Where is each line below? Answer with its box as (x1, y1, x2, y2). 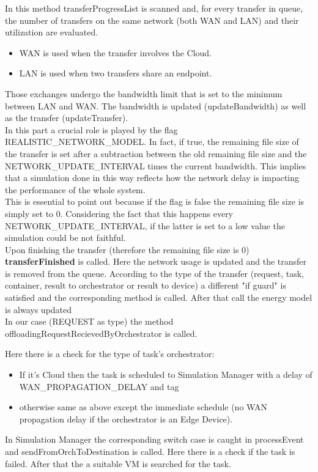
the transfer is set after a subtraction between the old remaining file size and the (5, 147, 307, 160)
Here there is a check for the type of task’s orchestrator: (5, 347, 215, 360)
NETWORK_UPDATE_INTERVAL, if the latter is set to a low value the (5, 219, 285, 232)
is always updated (5, 303, 72, 315)
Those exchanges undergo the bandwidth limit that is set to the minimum (5, 87, 283, 100)
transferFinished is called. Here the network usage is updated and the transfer (5, 255, 307, 268)
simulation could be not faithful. (5, 231, 126, 244)
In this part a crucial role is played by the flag (5, 123, 178, 136)
